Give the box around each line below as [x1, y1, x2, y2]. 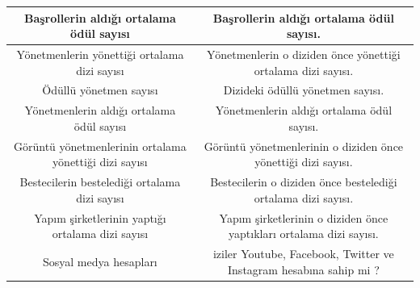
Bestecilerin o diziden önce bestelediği [210, 173, 397, 190]
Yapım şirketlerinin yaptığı [34, 209, 166, 226]
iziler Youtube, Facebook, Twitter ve [212, 244, 394, 261]
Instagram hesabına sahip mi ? [228, 261, 380, 278]
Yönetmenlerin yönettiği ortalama [16, 45, 184, 62]
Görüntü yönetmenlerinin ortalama [14, 137, 187, 154]
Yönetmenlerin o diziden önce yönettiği [207, 45, 401, 62]
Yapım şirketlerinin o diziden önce [219, 209, 388, 226]
